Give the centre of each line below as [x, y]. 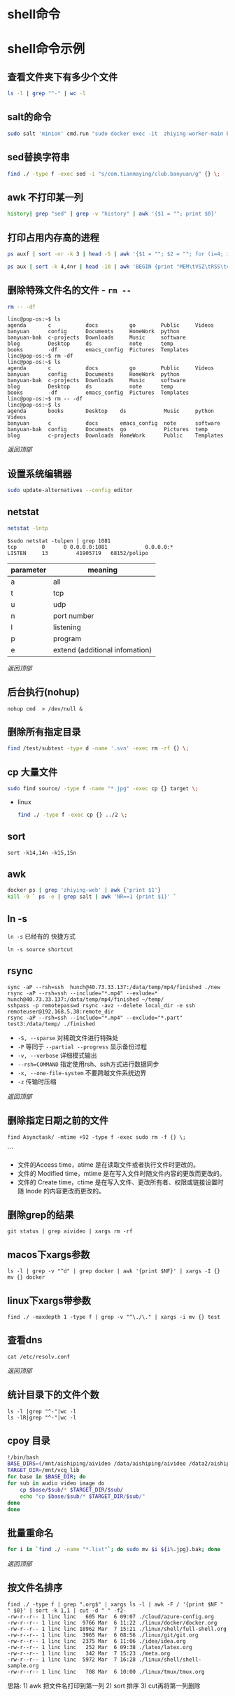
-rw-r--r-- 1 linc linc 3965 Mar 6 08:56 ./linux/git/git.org [103, 1635]
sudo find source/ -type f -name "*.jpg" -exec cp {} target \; [103, 789]
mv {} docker [26, 1277]
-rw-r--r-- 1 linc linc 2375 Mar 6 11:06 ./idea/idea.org [97, 1641]
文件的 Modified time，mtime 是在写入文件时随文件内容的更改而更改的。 [121, 1173]
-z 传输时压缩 [37, 1081]
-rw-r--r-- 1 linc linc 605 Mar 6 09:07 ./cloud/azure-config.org [111, 1617]
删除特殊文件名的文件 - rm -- [69, 290]
